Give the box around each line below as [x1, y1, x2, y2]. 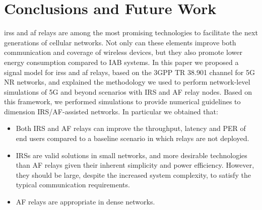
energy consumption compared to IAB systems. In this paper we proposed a [4, 56, 239, 67]
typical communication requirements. [16, 179, 130, 190]
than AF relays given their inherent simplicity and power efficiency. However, [16, 160, 254, 170]
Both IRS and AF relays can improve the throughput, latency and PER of [16, 123, 246, 133]
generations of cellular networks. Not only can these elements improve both [4, 37, 236, 47]
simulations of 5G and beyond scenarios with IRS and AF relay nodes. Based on [4, 86, 252, 97]
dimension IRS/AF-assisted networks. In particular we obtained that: [4, 106, 218, 116]
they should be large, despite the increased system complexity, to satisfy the [16, 169, 251, 180]
